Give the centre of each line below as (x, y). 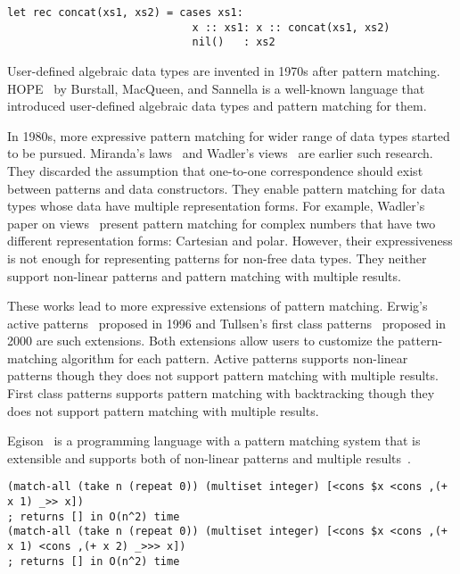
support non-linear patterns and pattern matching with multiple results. (204, 275)
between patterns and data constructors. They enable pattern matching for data (226, 188)
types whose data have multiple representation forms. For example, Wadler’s (216, 206)
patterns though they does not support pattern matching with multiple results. (223, 375)
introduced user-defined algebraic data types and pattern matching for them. (217, 106)
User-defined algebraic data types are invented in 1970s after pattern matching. (224, 70)
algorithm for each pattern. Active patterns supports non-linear (235, 358)
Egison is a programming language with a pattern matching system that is (214, 441)
